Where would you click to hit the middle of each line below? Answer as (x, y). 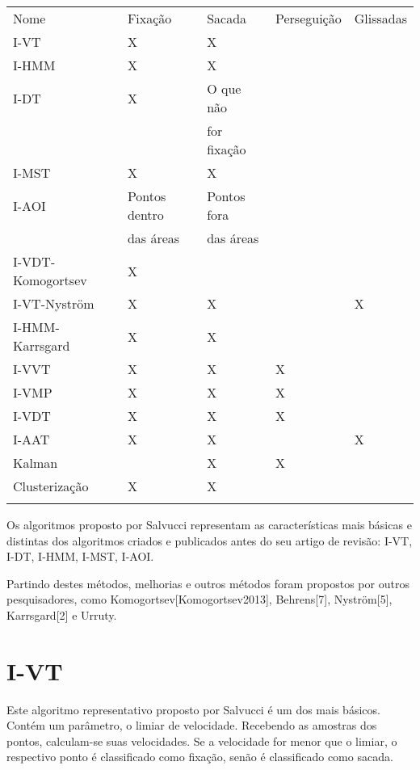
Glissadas (380, 18)
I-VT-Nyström (54, 303)
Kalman (36, 463)
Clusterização (51, 486)
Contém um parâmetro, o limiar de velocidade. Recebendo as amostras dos (192, 725)
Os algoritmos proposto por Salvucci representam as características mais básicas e (209, 524)
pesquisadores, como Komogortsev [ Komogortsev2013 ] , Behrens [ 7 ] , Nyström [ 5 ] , (199, 599)
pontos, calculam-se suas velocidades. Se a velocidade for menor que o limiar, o (202, 741)
